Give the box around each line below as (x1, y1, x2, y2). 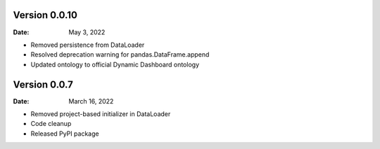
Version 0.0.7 (13, 78, 74, 90)
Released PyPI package (30, 129, 99, 138)
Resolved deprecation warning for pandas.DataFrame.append (30, 50, 210, 59)
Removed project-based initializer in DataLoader (30, 109, 171, 118)
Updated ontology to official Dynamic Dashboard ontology (30, 60, 200, 69)
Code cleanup (30, 120, 72, 128)
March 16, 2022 (68, 97, 114, 105)
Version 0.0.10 (13, 9, 77, 21)
